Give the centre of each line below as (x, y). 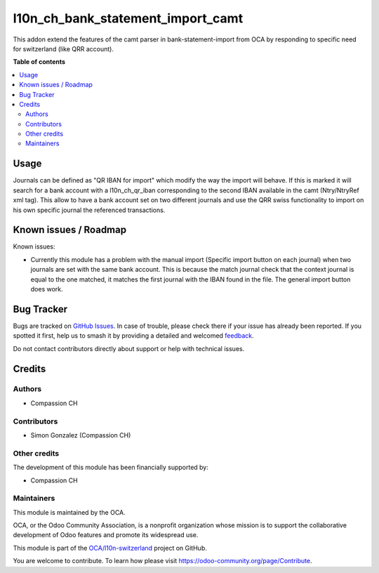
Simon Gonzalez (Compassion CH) (81, 435)
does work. (47, 289)
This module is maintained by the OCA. (69, 512)
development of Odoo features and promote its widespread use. (106, 535)
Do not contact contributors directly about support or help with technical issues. (129, 348)
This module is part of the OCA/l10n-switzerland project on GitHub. (110, 548)
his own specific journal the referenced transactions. (89, 210)
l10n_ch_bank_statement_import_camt (128, 18)
